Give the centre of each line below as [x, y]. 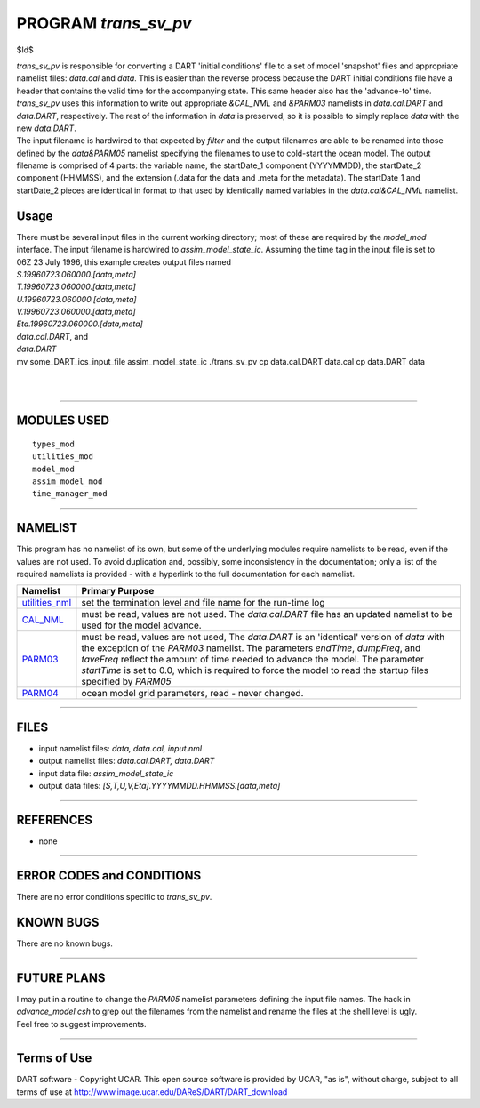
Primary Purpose [118, 591]
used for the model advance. [141, 625]
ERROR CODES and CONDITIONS [109, 875]
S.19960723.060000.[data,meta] [76, 274]
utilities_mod [63, 457]
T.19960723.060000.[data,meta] [76, 287]
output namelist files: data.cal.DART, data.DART [127, 761]
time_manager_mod [70, 494]
